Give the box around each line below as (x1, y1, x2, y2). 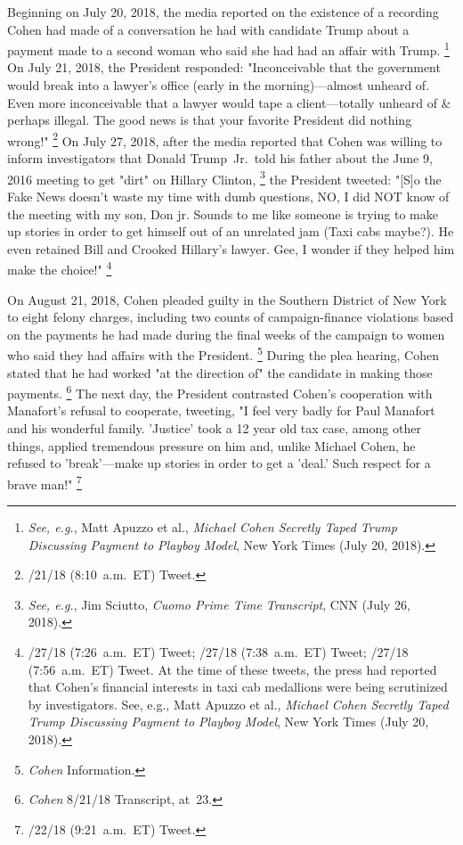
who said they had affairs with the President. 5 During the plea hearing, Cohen (7, 343, 439, 364)
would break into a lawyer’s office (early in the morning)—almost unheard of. (7, 76, 430, 94)
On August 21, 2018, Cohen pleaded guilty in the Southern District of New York (7, 290, 447, 308)
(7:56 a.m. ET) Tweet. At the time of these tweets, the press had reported (28, 660, 437, 678)
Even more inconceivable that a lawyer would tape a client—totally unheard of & (7, 93, 451, 111)
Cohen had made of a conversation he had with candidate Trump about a (7, 20, 410, 38)
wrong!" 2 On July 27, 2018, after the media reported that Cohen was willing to (7, 128, 443, 150)
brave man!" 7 (7, 472, 82, 493)
